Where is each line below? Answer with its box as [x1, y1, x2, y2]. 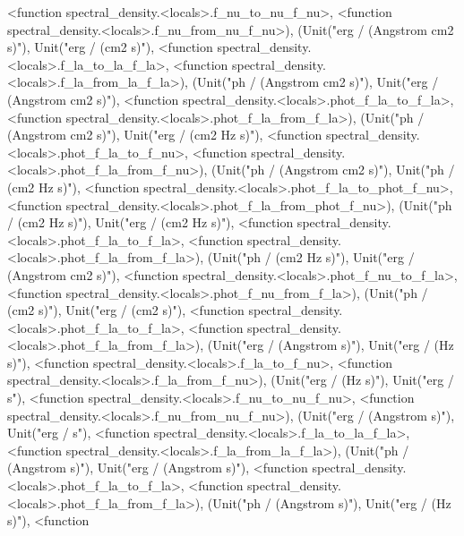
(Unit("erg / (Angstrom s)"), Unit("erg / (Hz [207, 336, 454, 354]
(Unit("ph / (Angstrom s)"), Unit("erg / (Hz [207, 493, 451, 512]
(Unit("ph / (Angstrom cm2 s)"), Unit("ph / [211, 160, 455, 179]
